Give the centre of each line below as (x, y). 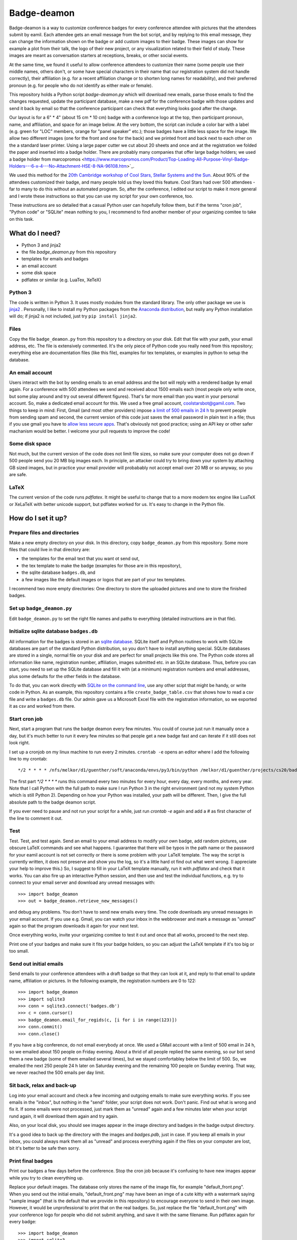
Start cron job (26, 719)
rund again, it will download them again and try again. (64, 1116)
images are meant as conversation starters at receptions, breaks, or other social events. (99, 56)
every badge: (23, 1222)
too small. (19, 951)
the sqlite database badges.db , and (58, 572)
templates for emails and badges (55, 259)
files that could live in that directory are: (49, 550)
